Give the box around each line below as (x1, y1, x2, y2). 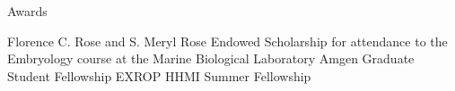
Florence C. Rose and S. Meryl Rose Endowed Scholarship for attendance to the (7, 31, 448, 50)
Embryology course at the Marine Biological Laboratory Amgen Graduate (7, 49, 415, 68)
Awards (7, 2, 48, 20)
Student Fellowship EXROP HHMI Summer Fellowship (7, 66, 311, 85)
